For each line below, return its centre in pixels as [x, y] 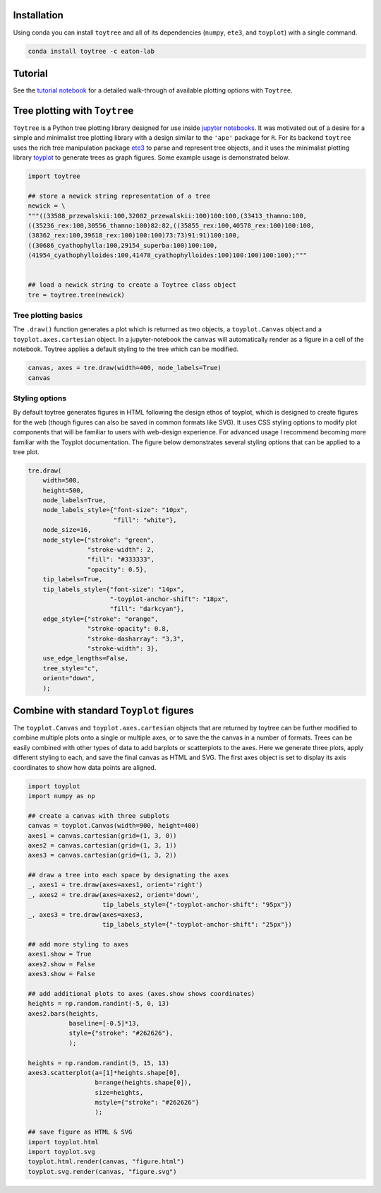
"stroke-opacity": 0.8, [128, 629]
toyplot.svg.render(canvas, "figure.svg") [102, 1171]
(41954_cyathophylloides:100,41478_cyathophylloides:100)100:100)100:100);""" [167, 255]
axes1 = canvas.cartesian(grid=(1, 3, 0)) [102, 836]
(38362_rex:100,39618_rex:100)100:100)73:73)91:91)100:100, [134, 236]
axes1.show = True [60, 954]
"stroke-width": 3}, [123, 648]
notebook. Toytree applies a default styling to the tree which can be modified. [126, 349]
